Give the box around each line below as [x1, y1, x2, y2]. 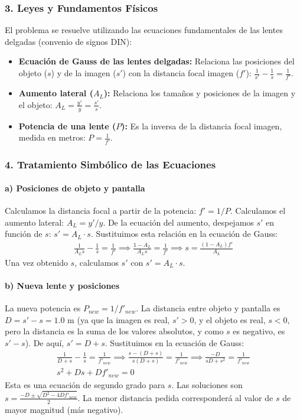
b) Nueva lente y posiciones [5, 279, 120, 291]
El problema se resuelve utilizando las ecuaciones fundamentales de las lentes [5, 24, 283, 36]
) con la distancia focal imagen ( [122, 67, 240, 79]
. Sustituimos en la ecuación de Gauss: [105, 336, 244, 349]
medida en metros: [18, 131, 86, 144]
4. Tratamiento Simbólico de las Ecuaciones [5, 157, 216, 171]
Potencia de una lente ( [18, 119, 116, 132]
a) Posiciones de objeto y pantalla [5, 182, 145, 194]
